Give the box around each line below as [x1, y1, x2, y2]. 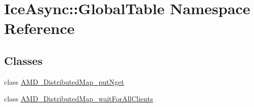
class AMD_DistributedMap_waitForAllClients [4, 93, 153, 104]
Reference [4, 18, 75, 39]
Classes [4, 52, 43, 68]
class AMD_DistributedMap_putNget [4, 76, 124, 87]
